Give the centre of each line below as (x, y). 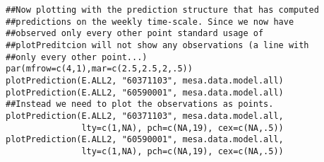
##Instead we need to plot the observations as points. (140, 104)
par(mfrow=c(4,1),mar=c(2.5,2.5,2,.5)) (99, 69)
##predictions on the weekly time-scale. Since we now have (150, 22)
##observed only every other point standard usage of (135, 34)
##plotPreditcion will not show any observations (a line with (157, 45)
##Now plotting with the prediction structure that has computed (162, 10)
